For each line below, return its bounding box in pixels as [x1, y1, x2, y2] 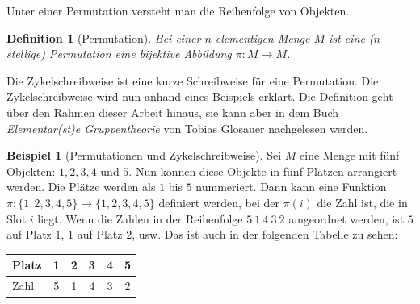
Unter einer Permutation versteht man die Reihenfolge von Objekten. [6, 2, 350, 19]
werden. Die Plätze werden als [6, 178, 156, 195]
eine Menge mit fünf [300, 147, 400, 164]
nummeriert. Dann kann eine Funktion [195, 178, 387, 195]
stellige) [6, 45, 45, 62]
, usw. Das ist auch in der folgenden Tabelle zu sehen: [132, 226, 398, 243]
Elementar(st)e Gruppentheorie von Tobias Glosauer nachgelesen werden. [6, 119, 368, 136]
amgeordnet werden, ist [288, 210, 405, 227]
